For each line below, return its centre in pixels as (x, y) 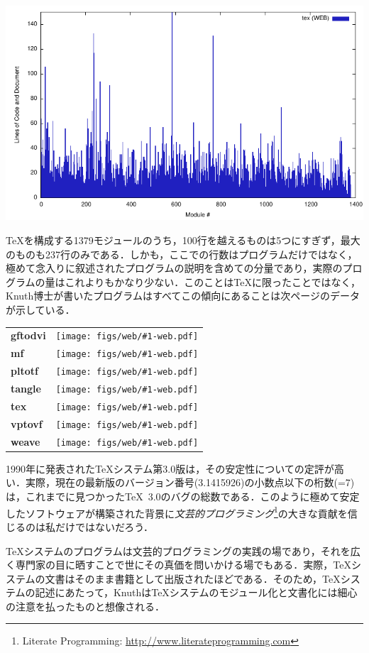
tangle (26, 389)
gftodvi (28, 335)
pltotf (24, 371)
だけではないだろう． (104, 526)
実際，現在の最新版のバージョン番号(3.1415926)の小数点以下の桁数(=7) (190, 482)
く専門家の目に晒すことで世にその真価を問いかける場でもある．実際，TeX (178, 565)
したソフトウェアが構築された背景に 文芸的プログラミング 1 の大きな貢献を (177, 512)
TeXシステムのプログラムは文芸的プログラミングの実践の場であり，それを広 (183, 550)
